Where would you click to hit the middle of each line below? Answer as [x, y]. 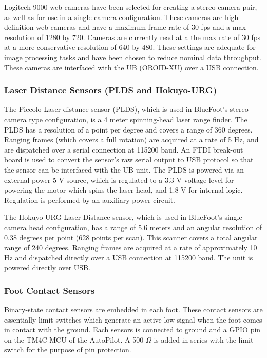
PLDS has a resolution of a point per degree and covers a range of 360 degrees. [128, 129]
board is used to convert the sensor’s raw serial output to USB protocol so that [129, 159]
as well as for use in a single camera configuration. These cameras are [113, 17]
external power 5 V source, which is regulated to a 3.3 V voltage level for [119, 180]
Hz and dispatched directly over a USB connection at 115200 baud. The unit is [129, 257]
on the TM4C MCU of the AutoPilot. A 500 [74, 339]
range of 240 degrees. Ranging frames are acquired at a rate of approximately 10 [131, 247]
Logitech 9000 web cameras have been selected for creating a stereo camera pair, [131, 7]
